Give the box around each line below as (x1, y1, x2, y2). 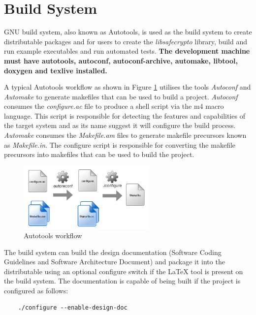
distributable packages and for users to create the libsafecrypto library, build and (4, 36, 247, 46)
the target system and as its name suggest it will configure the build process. (4, 120, 236, 130)
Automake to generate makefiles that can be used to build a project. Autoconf (4, 91, 238, 101)
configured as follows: (4, 285, 68, 296)
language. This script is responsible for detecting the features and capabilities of (4, 110, 245, 121)
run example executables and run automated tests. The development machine (4, 46, 250, 56)
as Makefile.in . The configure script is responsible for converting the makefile (4, 139, 236, 150)
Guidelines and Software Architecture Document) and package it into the (4, 256, 225, 267)
